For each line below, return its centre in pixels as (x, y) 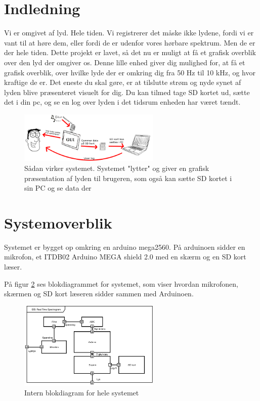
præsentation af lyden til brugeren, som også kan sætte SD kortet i (128, 178)
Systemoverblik (58, 222)
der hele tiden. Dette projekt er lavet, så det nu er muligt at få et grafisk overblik (130, 52)
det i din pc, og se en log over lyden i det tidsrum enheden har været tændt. (122, 102)
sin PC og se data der (58, 188)
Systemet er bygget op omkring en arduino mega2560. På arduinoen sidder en (125, 247)
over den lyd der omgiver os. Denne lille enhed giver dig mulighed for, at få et (125, 62)
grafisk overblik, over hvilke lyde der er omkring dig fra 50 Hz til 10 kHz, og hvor (130, 72)
